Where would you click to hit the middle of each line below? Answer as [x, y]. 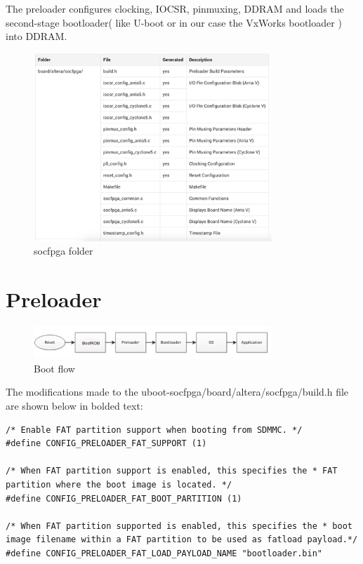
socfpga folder [64, 251]
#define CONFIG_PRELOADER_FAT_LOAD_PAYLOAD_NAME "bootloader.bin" [164, 553]
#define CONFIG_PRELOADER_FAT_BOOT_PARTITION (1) [124, 498]
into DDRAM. [37, 36]
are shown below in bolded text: [74, 406]
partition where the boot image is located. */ [119, 484]
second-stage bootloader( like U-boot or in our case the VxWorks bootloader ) [174, 22]
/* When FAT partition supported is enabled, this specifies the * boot [179, 526]
